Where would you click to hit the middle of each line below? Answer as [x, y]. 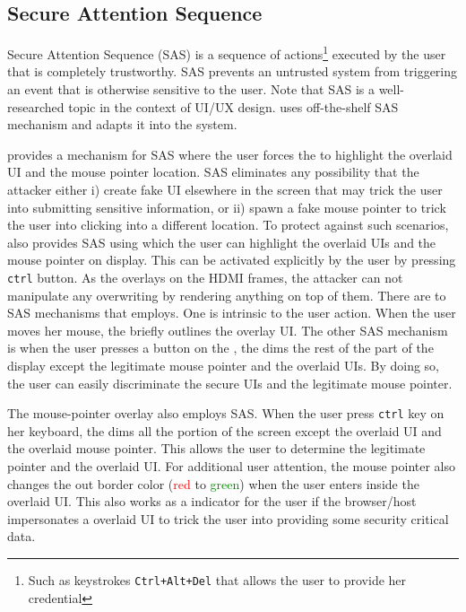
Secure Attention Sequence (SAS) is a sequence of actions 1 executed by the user [227, 52]
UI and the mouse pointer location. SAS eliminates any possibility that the [213, 172]
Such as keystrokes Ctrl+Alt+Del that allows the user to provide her [217, 580]
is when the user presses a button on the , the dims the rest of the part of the [220, 348]
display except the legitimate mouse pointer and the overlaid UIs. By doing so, [224, 366]
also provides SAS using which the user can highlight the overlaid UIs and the [222, 242]
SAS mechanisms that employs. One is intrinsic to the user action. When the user [232, 313]
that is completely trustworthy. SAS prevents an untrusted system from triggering [233, 71]
